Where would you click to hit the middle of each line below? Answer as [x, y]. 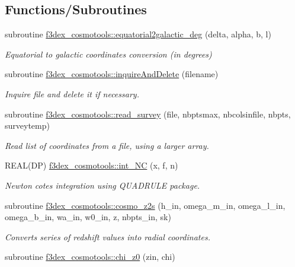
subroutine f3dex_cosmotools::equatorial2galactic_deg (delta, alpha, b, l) [138, 34]
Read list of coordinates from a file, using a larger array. [107, 145]
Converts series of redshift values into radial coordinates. [108, 236]
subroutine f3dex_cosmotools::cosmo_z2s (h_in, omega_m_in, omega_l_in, [145, 205]
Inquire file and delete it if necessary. [72, 93]
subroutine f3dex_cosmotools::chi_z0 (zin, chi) [90, 257]
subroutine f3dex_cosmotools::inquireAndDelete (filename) [112, 74]
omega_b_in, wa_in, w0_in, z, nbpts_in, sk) [88, 217]
